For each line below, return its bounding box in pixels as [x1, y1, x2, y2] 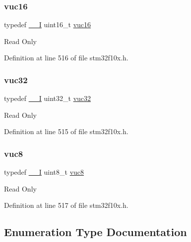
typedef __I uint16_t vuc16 [4, 19, 91, 30]
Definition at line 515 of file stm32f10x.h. [4, 126, 128, 137]
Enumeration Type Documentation [4, 224, 187, 240]
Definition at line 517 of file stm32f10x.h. [4, 200, 128, 210]
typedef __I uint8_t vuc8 [4, 167, 84, 177]
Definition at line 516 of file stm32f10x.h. [4, 52, 128, 63]
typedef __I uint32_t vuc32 [4, 93, 91, 103]
